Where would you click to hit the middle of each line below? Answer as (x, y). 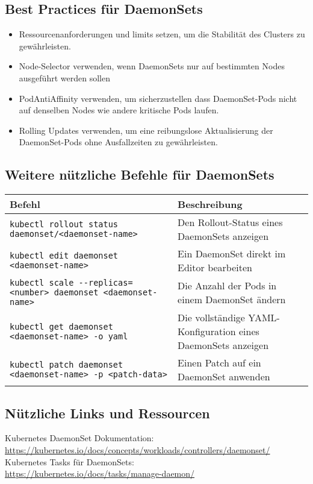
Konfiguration (207, 332)
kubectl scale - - (49, 283)
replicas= (110, 283)
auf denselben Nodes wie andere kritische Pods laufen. (119, 110)
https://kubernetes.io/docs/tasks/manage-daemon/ (100, 473)
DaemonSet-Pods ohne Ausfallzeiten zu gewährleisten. (118, 142)
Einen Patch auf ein (219, 363)
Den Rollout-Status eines (230, 222)
